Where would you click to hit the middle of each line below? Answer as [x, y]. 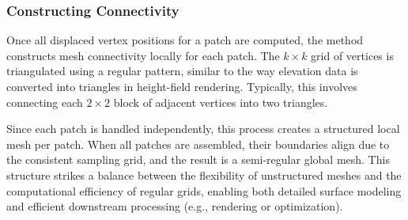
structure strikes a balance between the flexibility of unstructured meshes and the [204, 174]
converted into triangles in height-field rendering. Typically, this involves [182, 86]
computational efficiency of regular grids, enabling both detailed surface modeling [204, 190]
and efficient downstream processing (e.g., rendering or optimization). [175, 206]
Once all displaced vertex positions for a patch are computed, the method [185, 40]
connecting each [45, 102]
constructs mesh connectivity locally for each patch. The [143, 55]
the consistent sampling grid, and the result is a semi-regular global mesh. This [198, 159]
